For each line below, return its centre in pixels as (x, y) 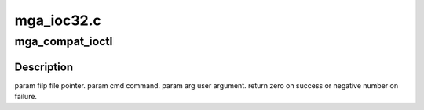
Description (44, 67)
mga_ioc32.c (58, 20)
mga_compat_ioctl (64, 41)
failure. (26, 97)
